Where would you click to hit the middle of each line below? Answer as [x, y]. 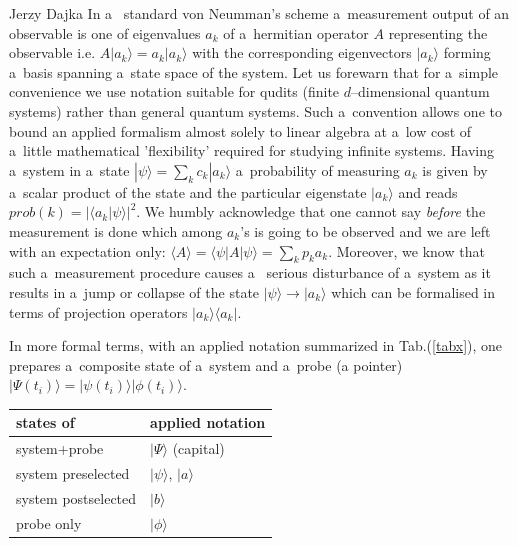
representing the [438, 32]
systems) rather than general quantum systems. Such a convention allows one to [255, 110]
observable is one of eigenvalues [105, 32]
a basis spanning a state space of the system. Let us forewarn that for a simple [254, 71]
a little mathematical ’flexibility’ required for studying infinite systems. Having [252, 150]
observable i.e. [52, 52]
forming [467, 52]
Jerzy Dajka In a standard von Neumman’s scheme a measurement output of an [259, 13]
